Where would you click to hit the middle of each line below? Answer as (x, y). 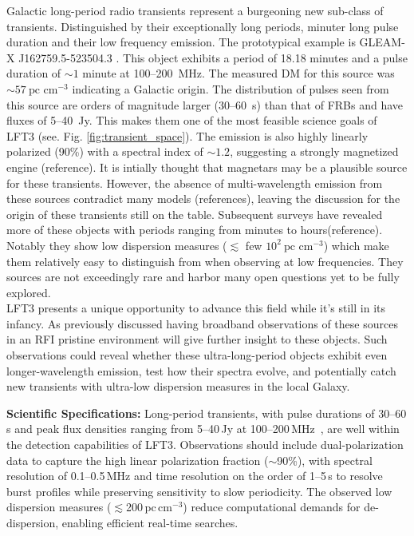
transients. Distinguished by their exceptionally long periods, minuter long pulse (203, 26)
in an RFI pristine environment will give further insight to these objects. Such (197, 339)
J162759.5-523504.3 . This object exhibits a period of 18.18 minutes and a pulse (213, 57)
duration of (34, 73)
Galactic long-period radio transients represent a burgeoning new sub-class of (195, 10)
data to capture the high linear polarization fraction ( (138, 460)
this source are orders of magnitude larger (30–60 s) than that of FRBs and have (205, 104)
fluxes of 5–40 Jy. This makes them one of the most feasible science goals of (192, 120)
